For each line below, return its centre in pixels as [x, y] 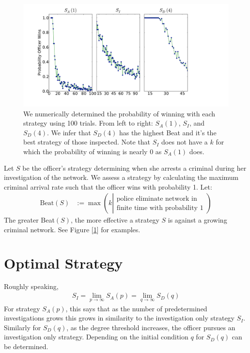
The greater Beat [29, 220]
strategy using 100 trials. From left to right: [88, 123]
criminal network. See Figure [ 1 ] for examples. [72, 229]
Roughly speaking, [31, 286]
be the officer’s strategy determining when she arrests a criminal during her [134, 168]
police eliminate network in [157, 199]
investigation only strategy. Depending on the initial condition [96, 337]
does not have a [185, 142]
